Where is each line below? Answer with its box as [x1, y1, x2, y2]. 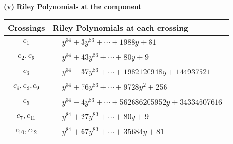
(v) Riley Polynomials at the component [4, 1, 142, 11]
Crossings [8, 21, 45, 33]
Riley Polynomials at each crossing [52, 21, 188, 33]
